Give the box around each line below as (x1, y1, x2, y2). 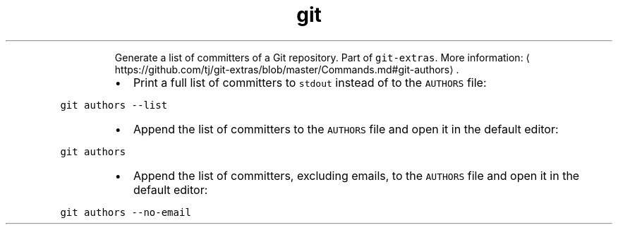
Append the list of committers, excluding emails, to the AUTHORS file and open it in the (133, 168, 580, 183)
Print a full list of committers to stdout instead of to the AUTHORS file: (133, 75, 487, 90)
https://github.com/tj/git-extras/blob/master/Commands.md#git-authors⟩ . (114, 63, 459, 75)
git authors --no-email (60, 206, 191, 218)
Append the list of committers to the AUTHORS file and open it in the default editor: (133, 121, 559, 136)
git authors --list (60, 99, 168, 111)
